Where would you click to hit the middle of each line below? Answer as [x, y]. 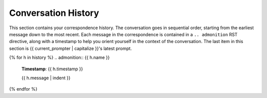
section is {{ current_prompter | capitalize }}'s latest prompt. [70, 48]
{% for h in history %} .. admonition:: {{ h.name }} [59, 57]
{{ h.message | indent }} [46, 78]
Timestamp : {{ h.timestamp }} [52, 69]
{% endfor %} [23, 89]
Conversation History [54, 13]
